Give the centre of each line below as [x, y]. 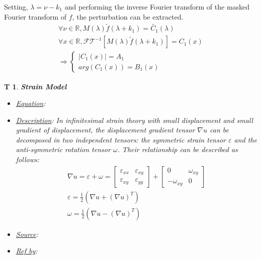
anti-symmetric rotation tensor [63, 149]
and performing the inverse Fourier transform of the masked [157, 7]
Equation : [31, 103]
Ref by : [27, 251]
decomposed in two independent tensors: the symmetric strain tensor [121, 139]
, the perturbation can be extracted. [128, 16]
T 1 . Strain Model [35, 86]
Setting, [16, 7]
